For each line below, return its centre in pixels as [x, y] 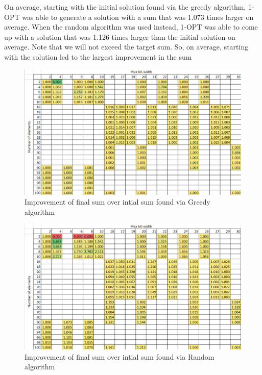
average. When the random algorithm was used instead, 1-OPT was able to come [131, 27]
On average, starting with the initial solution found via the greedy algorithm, [125, 7]
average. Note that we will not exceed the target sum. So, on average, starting [126, 47]
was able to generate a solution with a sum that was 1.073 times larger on [138, 17]
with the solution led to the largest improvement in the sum [98, 56]
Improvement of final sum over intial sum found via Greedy [117, 202]
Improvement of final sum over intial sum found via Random [120, 356]
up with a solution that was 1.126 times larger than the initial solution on [120, 36]
